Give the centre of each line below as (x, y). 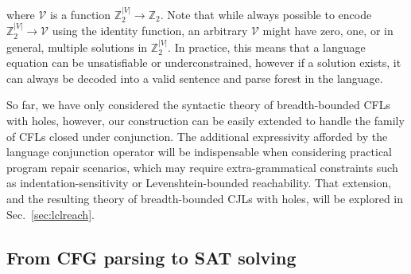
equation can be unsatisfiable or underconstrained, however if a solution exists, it (204, 63)
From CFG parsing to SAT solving (151, 257)
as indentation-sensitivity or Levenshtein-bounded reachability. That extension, (199, 183)
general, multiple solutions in (77, 47)
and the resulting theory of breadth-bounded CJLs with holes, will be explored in (205, 198)
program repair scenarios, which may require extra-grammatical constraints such (202, 167)
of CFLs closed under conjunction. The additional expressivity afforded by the (197, 136)
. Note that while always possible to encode (266, 14)
